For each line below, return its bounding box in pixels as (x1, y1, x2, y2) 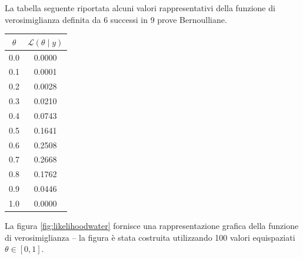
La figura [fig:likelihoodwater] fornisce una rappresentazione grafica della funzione (5, 220, 299, 232)
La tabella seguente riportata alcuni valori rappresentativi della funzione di (5, 2, 275, 14)
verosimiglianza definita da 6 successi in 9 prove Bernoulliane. (5, 13, 227, 25)
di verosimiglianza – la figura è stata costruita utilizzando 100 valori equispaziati (5, 231, 295, 243)
